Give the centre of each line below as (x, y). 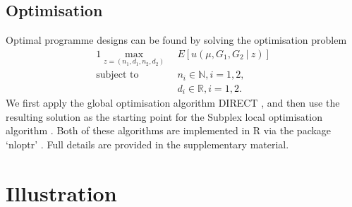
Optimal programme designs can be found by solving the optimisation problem (176, 40)
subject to (117, 75)
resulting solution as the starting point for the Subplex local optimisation (164, 116)
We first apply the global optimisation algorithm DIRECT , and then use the (173, 103)
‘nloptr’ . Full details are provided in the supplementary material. (147, 144)
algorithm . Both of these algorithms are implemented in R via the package (169, 130)
